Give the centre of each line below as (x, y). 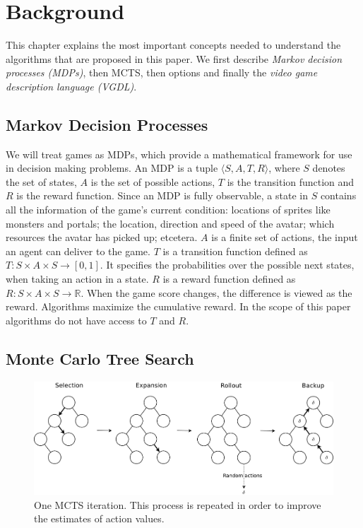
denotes (329, 168)
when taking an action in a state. (77, 279)
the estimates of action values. (99, 518)
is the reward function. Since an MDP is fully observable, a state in (162, 195)
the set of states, (41, 181)
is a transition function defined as (235, 251)
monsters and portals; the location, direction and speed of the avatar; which (170, 223)
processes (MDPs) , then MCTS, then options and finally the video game (162, 72)
